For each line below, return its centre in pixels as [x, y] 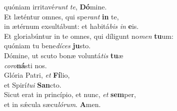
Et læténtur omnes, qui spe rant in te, [61, 16]
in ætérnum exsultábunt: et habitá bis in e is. [71, 26]
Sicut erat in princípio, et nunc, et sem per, [70, 94]
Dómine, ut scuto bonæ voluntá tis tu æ [64, 55]
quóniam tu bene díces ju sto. [47, 46]
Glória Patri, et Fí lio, [37, 75]
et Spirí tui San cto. [33, 84]
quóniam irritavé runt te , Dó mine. [55, 6]
